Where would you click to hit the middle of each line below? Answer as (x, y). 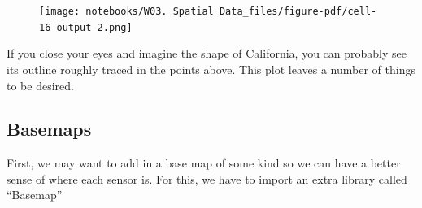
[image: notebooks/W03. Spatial (126, 11)
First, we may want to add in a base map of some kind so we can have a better (204, 163)
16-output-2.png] (86, 27)
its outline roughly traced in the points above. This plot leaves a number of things (211, 69)
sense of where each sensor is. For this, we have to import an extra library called (207, 178)
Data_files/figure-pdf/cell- (298, 11)
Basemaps (49, 129)
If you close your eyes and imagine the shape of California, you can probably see (207, 53)
